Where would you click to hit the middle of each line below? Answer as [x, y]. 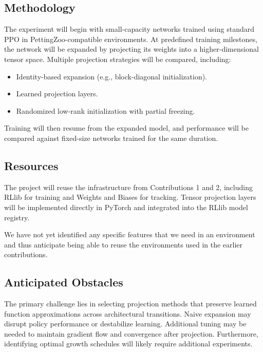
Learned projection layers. [57, 94]
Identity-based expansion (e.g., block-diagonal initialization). [112, 76]
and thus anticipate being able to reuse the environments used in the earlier [124, 244]
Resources [31, 165]
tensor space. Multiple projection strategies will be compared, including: [118, 59]
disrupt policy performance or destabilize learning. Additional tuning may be [125, 324]
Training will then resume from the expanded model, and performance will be [126, 128]
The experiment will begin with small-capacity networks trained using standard [129, 29]
